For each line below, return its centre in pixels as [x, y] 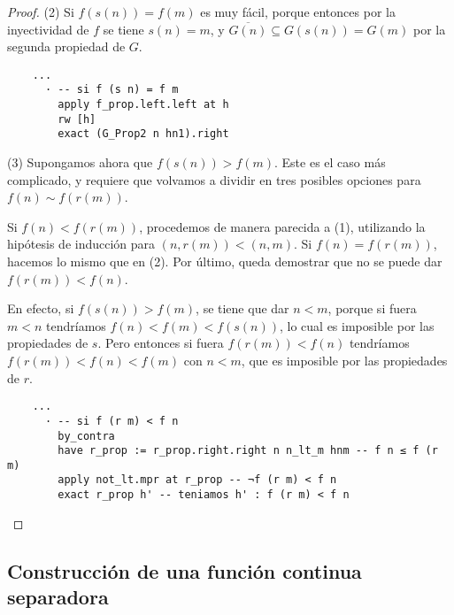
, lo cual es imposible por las [357, 325]
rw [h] [77, 119]
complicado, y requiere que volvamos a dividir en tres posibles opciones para [214, 179]
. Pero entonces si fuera [161, 343]
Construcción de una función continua [185, 570]
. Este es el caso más [330, 162]
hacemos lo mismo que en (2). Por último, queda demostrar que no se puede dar [225, 261]
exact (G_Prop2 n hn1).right [143, 134]
